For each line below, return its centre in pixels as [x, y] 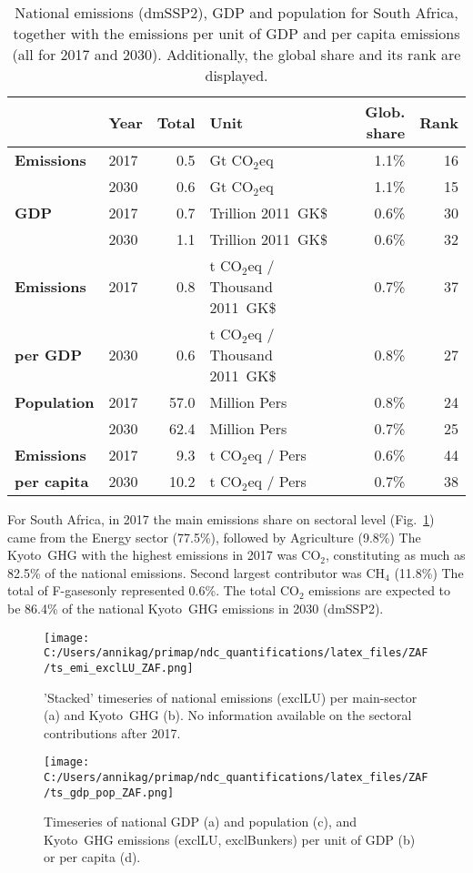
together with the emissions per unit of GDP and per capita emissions [236, 33]
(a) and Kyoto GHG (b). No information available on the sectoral [228, 715]
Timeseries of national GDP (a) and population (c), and [201, 822]
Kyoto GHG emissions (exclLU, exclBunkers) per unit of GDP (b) [230, 839]
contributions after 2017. [112, 732]
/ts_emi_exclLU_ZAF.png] [119, 668]
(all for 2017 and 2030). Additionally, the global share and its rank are [236, 54]
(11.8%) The [429, 572]
